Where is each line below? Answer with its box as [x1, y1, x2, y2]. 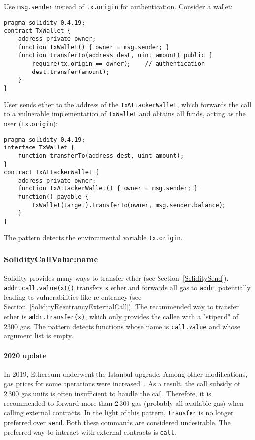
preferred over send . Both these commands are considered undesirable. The [4, 417, 231, 427]
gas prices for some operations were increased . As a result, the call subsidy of [4, 378, 240, 389]
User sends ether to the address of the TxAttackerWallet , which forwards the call [4, 99, 252, 109]
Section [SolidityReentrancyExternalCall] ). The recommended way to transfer [4, 301, 239, 312]
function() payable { [18, 193, 89, 201]
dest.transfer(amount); [32, 68, 110, 75]
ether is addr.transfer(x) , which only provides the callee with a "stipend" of [4, 311, 239, 322]
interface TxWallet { [4, 144, 75, 151]
